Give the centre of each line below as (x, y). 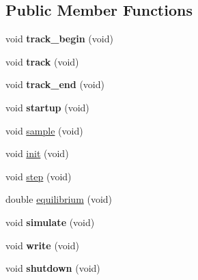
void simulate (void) (50, 222)
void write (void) (42, 245)
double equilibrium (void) (59, 199)
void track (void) (42, 61)
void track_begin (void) (59, 39)
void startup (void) (47, 107)
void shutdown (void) (53, 268)
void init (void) (37, 153)
